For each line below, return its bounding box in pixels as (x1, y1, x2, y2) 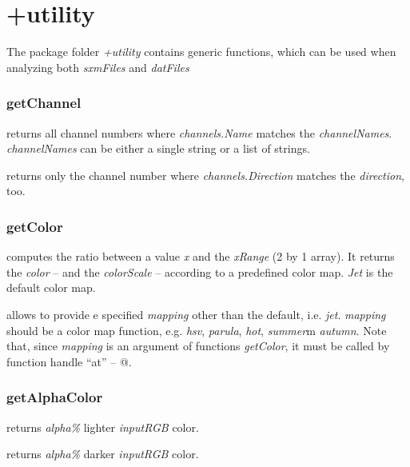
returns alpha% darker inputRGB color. (6, 445, 199, 462)
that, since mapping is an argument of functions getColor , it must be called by (6, 337, 390, 354)
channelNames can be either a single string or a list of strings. (6, 140, 310, 157)
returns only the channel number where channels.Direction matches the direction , (6, 166, 404, 183)
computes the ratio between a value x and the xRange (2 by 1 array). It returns (6, 248, 395, 265)
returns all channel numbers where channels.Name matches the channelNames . (6, 124, 392, 141)
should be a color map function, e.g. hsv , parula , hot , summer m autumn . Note (6, 321, 387, 338)
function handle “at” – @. (6, 353, 132, 369)
